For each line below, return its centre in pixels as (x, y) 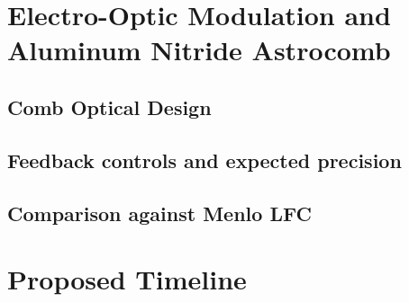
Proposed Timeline (127, 279)
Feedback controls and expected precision (204, 160)
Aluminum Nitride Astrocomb (199, 50)
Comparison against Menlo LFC (159, 213)
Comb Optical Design (109, 107)
